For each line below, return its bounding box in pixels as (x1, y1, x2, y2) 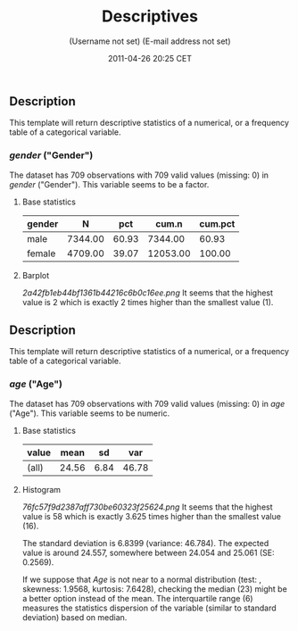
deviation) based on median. (21, 611, 128, 622)
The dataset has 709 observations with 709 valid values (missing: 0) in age (9, 398, 286, 409)
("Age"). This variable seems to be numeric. (9, 408, 170, 419)
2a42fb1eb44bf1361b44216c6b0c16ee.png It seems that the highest (21, 287, 274, 298)
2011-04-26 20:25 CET (107, 53, 193, 63)
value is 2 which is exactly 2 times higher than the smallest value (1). (21, 296, 274, 307)
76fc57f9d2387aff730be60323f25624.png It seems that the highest (21, 502, 274, 512)
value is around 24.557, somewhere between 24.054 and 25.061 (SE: (21, 547, 275, 558)
